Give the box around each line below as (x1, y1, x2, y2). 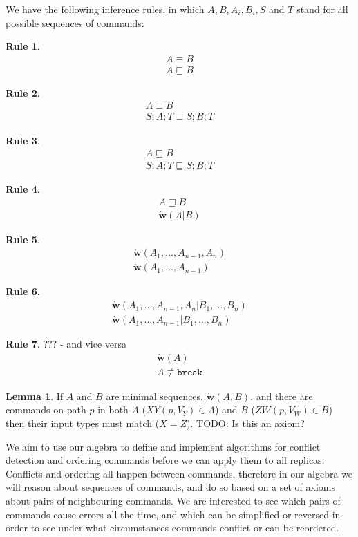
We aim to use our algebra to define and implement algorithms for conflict (6, 439, 321, 453)
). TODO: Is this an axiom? (187, 415, 305, 430)
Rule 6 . (6, 284, 40, 299)
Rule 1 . (6, 39, 40, 53)
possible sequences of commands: (6, 15, 144, 30)
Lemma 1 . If (6, 388, 64, 403)
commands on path (6, 402, 86, 417)
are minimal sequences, (106, 388, 203, 403)
